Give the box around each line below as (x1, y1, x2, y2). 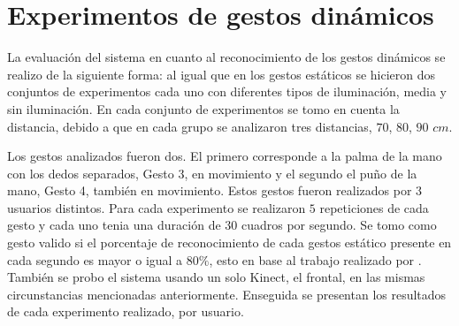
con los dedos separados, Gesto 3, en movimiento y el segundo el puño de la (7, 163, 417, 182)
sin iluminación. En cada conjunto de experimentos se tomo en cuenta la (7, 99, 400, 118)
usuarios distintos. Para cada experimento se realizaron (7, 198, 306, 216)
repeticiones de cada (319, 198, 429, 216)
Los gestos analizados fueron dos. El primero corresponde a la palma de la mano (7, 147, 442, 165)
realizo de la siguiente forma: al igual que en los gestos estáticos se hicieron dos (7, 64, 436, 83)
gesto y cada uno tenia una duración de (7, 216, 221, 234)
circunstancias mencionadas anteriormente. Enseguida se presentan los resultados (7, 284, 447, 303)
